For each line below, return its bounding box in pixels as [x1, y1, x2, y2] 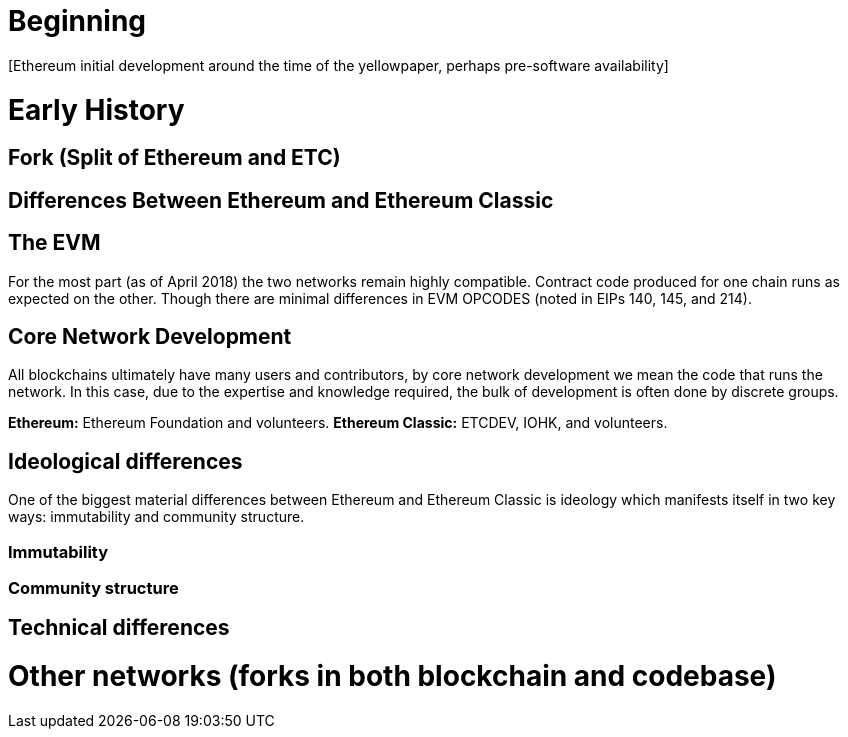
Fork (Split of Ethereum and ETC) [8, 145, 341, 171]
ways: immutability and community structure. [8, 508, 305, 526]
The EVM [8, 230, 101, 256]
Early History [8, 92, 185, 127]
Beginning [8, 4, 147, 38]
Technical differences [8, 615, 230, 641]
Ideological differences [8, 448, 243, 474]
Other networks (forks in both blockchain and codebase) [8, 659, 777, 694]
